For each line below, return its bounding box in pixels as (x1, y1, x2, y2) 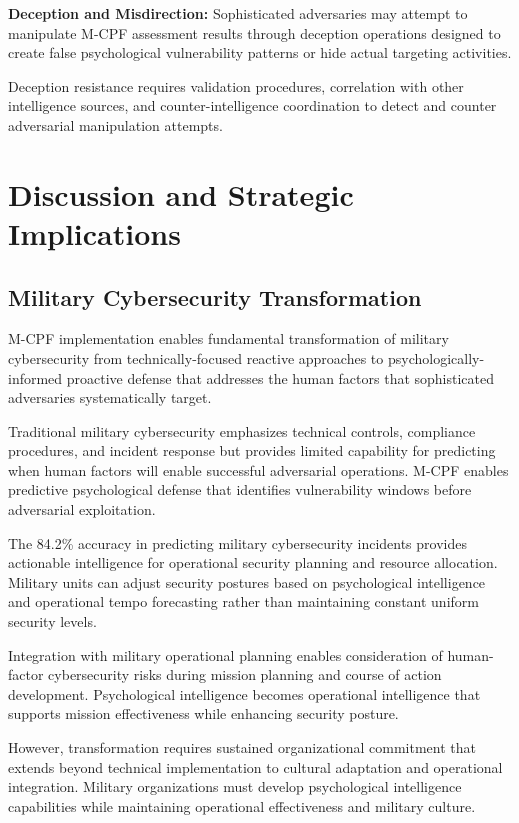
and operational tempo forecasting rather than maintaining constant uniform (8, 591, 479, 612)
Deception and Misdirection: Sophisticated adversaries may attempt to (8, 3, 468, 23)
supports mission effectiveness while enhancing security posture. (8, 703, 399, 724)
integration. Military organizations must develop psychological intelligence (8, 776, 462, 797)
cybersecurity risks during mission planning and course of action (48, 664, 442, 685)
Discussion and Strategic (8, 173, 354, 214)
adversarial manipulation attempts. (8, 114, 223, 135)
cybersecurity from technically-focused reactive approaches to (8, 347, 384, 368)
